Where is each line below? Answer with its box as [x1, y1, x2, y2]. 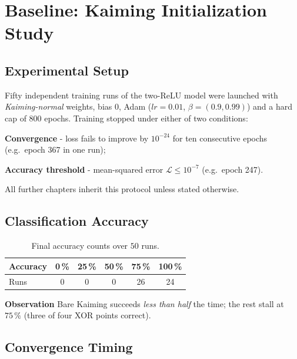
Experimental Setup [5, 61, 129, 79]
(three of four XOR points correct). [24, 309, 151, 321]
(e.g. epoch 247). [202, 163, 263, 175]
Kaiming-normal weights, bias [5, 100, 112, 113]
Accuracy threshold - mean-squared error [5, 163, 163, 175]
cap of [5, 111, 26, 124]
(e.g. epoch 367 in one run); [5, 143, 106, 156]
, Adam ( [118, 100, 152, 113]
